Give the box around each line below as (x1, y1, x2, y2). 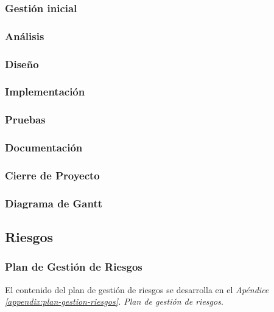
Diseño (5, 56, 39, 71)
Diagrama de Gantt (5, 195, 103, 210)
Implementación (5, 84, 85, 99)
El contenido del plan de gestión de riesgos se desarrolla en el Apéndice (5, 283, 269, 296)
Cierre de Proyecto (5, 167, 100, 182)
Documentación (5, 140, 83, 155)
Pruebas (5, 112, 46, 127)
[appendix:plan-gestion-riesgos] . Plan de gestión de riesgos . (5, 295, 223, 308)
